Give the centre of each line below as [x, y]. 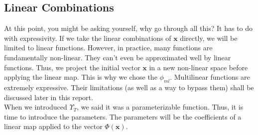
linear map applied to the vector [53, 126]
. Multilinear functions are [210, 77]
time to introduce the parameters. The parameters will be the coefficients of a [123, 116]
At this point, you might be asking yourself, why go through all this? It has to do [129, 28]
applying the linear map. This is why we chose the [81, 77]
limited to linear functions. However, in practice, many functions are [108, 48]
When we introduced [36, 107]
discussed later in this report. [49, 97]
